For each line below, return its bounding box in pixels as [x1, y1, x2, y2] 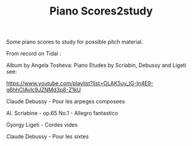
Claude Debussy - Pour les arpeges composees [6, 98, 125, 105]
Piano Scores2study [49, 4, 153, 18]
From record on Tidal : [6, 50, 61, 57]
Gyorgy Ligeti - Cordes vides [6, 121, 78, 129]
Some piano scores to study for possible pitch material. [6, 38, 143, 46]
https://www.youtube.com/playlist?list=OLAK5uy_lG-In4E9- [6, 80, 153, 87]
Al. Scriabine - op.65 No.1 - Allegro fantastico [6, 110, 119, 117]
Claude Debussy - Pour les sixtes [6, 133, 89, 140]
